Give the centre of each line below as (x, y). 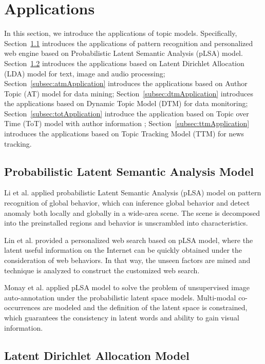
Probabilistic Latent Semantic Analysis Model (129, 171)
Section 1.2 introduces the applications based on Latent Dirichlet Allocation (124, 63)
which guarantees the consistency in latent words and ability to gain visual (122, 317)
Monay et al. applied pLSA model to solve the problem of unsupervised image (127, 287)
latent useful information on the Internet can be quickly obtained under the (123, 250)
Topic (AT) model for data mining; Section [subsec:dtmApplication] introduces (129, 93)
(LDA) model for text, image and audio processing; (85, 73)
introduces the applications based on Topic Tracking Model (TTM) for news (124, 134)
